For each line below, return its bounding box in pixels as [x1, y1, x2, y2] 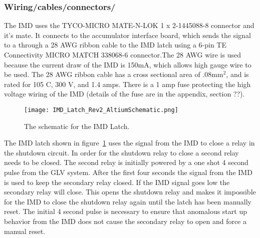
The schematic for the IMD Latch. [24, 120, 130, 131]
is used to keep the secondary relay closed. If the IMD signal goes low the [4, 176, 230, 187]
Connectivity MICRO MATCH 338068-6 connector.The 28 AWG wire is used [4, 49, 241, 59]
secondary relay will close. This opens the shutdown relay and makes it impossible [4, 186, 256, 197]
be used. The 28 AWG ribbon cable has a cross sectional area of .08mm [4, 69, 223, 79]
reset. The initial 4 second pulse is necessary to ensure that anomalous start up [4, 206, 247, 216]
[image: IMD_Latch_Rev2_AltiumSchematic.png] [24, 106, 178, 113]
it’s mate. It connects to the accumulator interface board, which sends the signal [4, 29, 251, 40]
